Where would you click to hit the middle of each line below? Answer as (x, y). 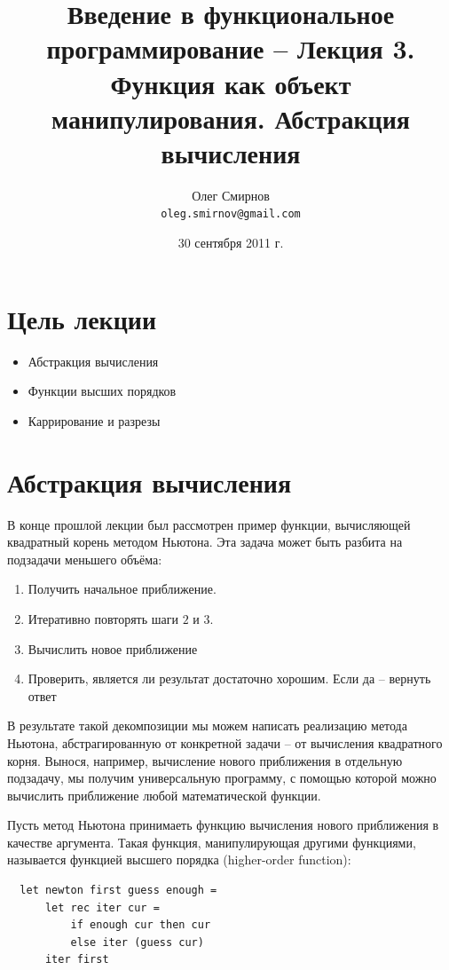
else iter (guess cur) (137, 942)
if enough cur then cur (141, 925)
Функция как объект (231, 83)
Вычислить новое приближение (113, 648)
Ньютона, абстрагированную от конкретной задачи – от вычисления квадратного (225, 742)
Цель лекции (82, 318)
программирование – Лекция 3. (231, 48)
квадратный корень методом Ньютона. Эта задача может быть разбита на (205, 542)
